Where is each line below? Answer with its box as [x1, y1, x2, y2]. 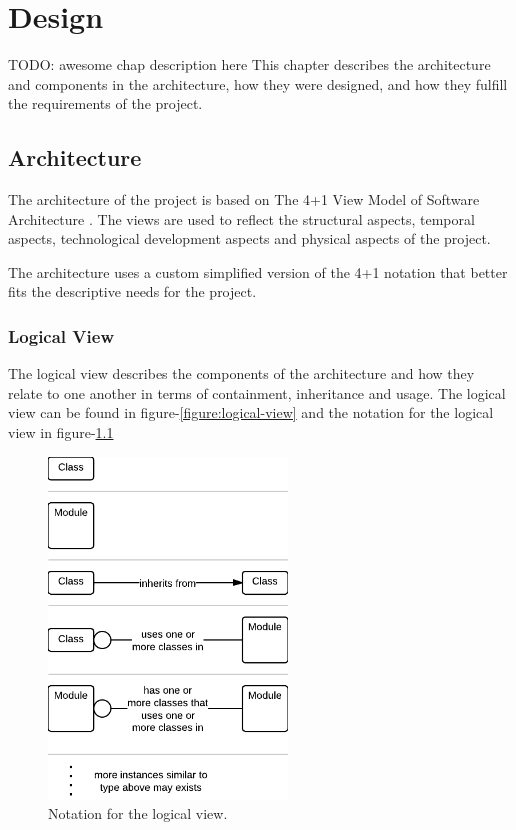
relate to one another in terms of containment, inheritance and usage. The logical [8, 382, 506, 403]
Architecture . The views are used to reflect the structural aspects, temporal [8, 208, 475, 229]
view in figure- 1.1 [8, 422, 114, 443]
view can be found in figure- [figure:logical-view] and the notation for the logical [8, 402, 494, 423]
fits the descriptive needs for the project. [8, 281, 257, 302]
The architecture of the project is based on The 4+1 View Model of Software [8, 189, 480, 210]
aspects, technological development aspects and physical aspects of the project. [8, 228, 491, 249]
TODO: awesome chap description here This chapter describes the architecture [8, 54, 491, 75]
